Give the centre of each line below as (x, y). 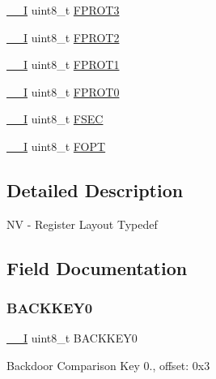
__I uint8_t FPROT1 (63, 65)
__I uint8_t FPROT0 (63, 91)
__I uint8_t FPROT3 (63, 10)
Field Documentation (97, 267)
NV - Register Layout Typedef (82, 224)
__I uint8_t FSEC (55, 119)
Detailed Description (95, 189)
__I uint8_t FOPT (56, 146)
